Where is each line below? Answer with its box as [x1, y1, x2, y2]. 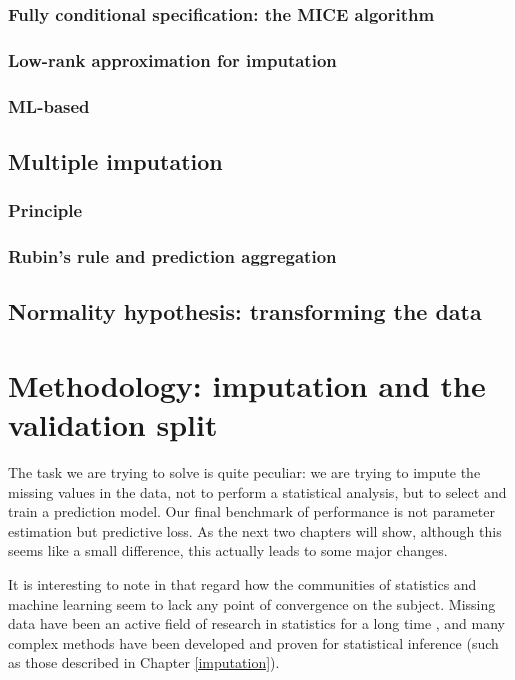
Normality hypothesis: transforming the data [8, 296, 482, 327]
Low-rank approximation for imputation [8, 47, 337, 72]
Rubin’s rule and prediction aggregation [8, 244, 337, 269]
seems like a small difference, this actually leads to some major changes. [8, 540, 448, 561]
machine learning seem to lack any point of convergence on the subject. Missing [8, 593, 496, 614]
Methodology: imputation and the [8, 364, 486, 405]
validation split [8, 404, 218, 445]
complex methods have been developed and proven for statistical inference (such [8, 632, 499, 653]
